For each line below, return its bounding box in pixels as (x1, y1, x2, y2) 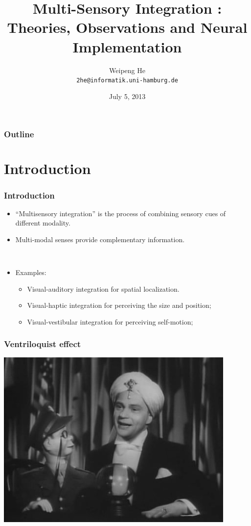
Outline (4, 128, 34, 140)
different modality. (15, 218, 70, 228)
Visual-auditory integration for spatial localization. (27, 283, 180, 294)
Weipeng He (109, 65, 145, 75)
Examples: (15, 267, 46, 277)
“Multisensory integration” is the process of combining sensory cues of (15, 208, 226, 218)
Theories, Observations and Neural (7, 17, 248, 37)
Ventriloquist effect (4, 337, 81, 350)
